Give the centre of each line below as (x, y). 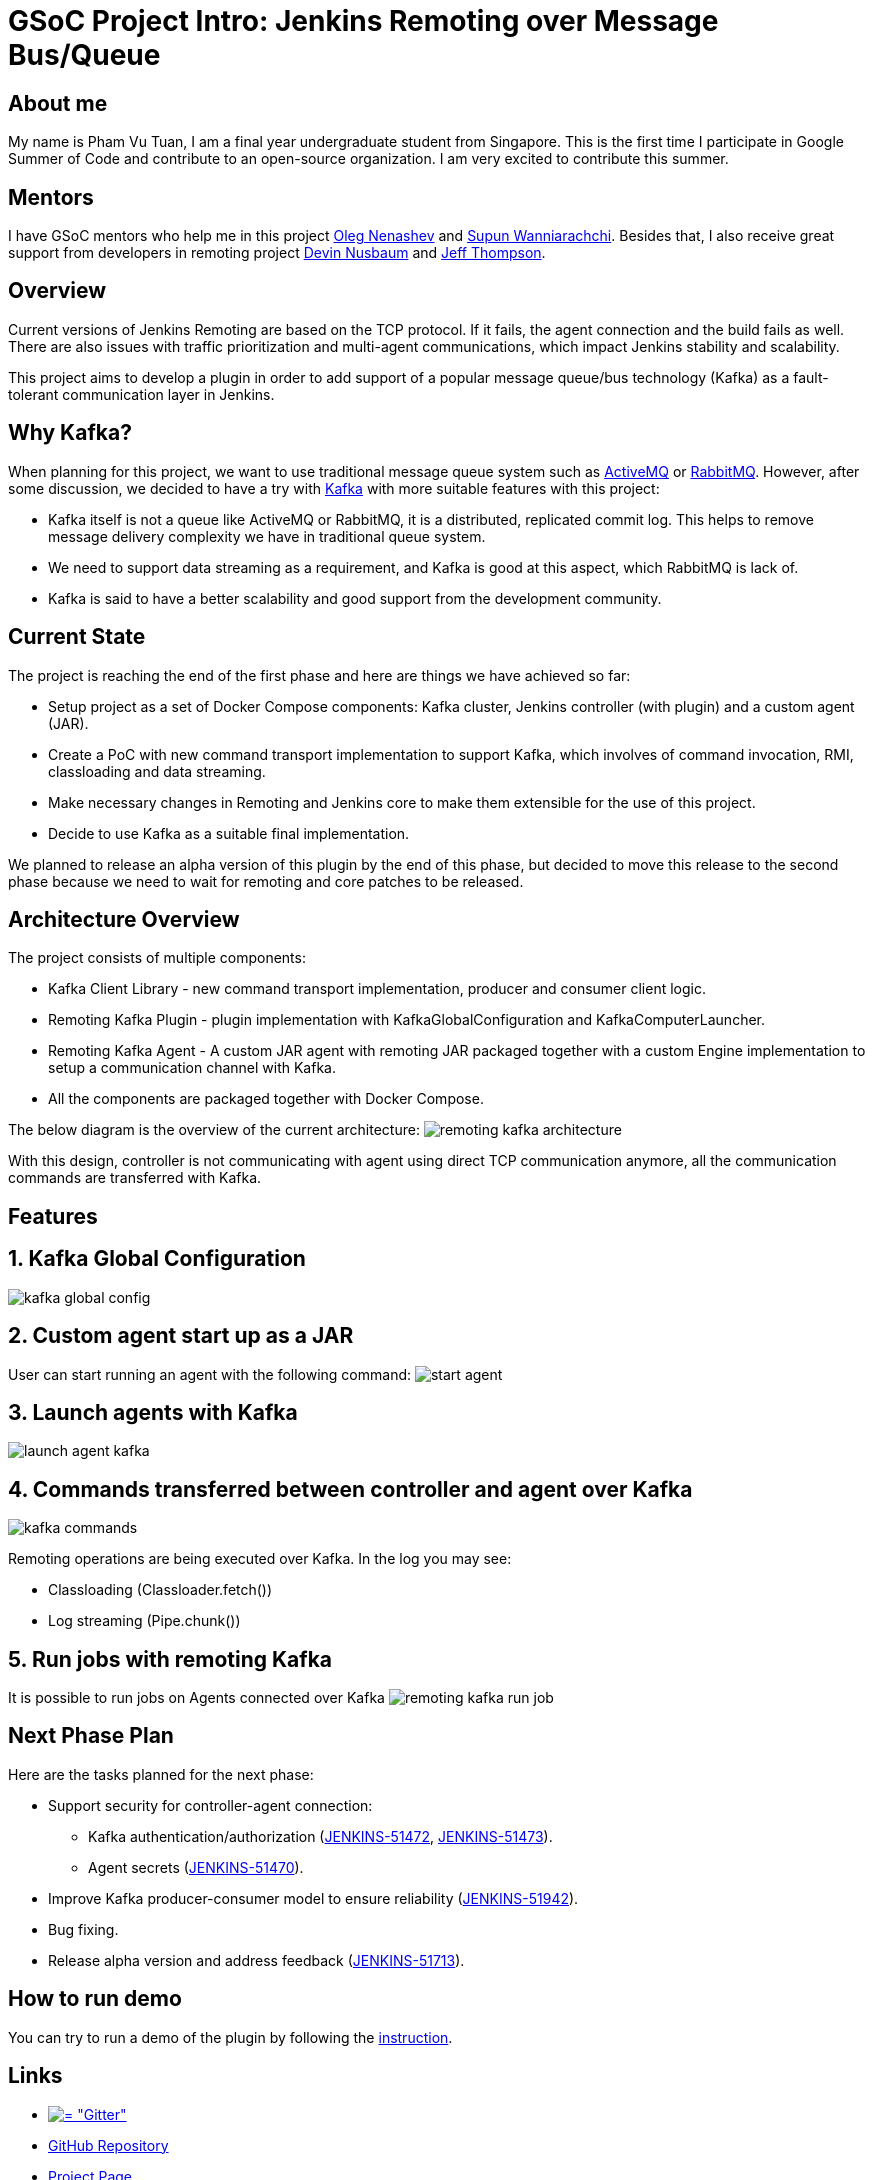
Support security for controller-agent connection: (210, 1805)
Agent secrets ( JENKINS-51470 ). (196, 1867)
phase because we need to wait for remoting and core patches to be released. (266, 881)
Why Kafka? (70, 433)
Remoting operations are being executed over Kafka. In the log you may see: (260, 1559)
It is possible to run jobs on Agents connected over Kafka (196, 1698)
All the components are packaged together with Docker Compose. (266, 1099)
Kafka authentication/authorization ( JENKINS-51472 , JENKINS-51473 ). (320, 1836)
